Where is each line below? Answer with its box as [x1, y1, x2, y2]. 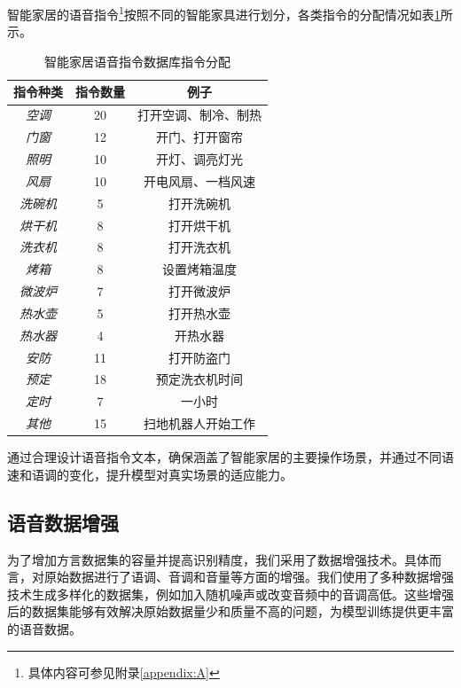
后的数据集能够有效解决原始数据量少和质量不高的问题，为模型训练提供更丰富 [7, 602, 454, 621]
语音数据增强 [7, 508, 119, 536]
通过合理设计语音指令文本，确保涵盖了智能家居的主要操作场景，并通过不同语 [7, 448, 454, 466]
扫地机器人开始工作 [144, 414, 255, 433]
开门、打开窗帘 [156, 128, 243, 146]
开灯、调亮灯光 [156, 149, 243, 168]
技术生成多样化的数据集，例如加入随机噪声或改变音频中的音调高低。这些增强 [7, 584, 454, 603]
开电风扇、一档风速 [144, 171, 255, 190]
